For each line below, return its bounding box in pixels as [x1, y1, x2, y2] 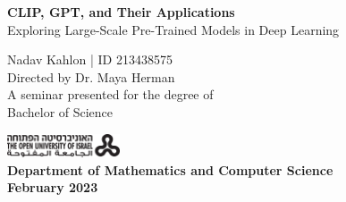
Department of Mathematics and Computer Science [7, 160, 333, 179]
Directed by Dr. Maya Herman [7, 67, 175, 86]
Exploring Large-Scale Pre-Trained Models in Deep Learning [7, 20, 340, 38]
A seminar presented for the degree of [7, 85, 214, 104]
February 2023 [7, 178, 98, 197]
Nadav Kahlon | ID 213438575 [7, 50, 173, 69]
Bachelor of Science [7, 102, 114, 121]
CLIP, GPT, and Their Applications [7, 3, 235, 21]
